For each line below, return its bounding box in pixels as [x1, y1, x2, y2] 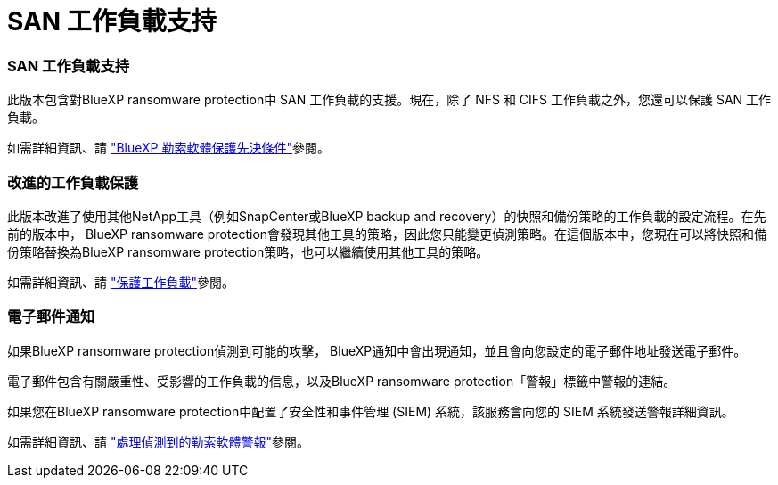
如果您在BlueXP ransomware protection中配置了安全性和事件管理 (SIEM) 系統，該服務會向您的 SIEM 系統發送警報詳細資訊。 [7, 403, 734, 419]
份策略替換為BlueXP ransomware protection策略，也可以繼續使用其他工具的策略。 [7, 243, 489, 259]
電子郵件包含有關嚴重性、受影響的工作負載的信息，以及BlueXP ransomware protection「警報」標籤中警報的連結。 [7, 373, 676, 389]
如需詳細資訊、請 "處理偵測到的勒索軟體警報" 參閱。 [7, 433, 309, 449]
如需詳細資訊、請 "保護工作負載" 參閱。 [7, 274, 234, 290]
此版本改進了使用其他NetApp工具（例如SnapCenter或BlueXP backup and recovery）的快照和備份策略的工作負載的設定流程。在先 [7, 208, 766, 224]
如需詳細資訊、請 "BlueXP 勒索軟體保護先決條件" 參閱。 [7, 140, 331, 156]
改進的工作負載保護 [7, 173, 139, 192]
